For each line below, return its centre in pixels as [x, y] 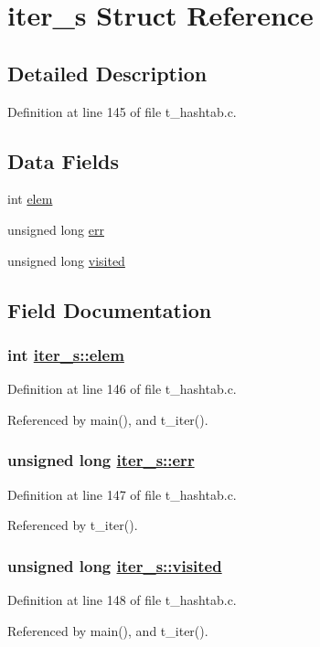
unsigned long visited [66, 260]
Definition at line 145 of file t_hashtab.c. [122, 111]
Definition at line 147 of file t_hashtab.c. [122, 494]
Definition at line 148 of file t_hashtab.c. [122, 599]
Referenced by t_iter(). [73, 525]
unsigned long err [56, 229]
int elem [30, 199]
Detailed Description [107, 73]
